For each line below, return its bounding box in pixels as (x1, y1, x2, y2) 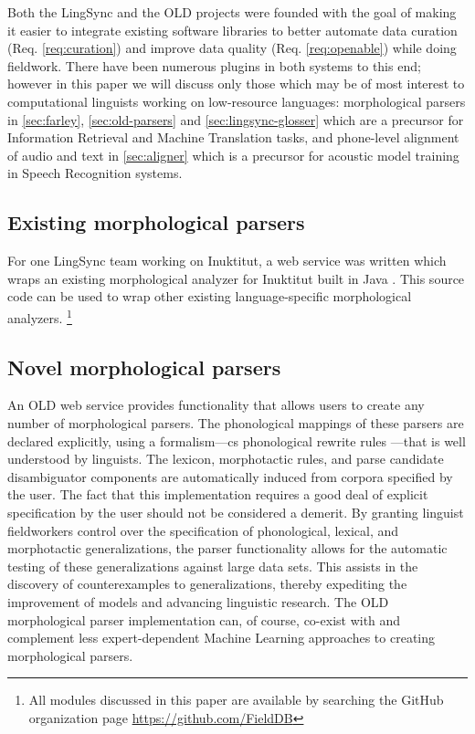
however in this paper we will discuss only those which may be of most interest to (7, 74, 465, 93)
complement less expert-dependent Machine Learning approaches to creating (7, 628, 436, 647)
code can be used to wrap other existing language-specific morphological (7, 287, 412, 306)
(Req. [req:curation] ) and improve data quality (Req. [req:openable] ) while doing (7, 38, 457, 58)
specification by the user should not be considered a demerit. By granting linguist (7, 502, 464, 521)
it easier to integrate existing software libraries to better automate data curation (7, 20, 458, 39)
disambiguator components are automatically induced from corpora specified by (7, 467, 453, 486)
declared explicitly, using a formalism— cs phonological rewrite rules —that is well (7, 431, 466, 450)
